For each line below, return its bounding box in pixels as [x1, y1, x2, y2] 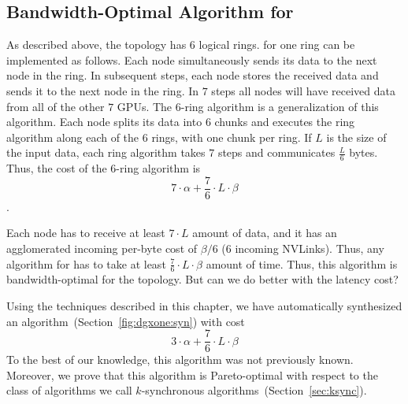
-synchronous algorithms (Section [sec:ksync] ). [141, 382, 367, 398]
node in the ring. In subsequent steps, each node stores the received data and [6, 67, 379, 83]
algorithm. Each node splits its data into [6, 113, 202, 130]
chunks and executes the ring [214, 113, 355, 130]
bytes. [349, 144, 378, 161]
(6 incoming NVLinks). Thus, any [221, 240, 384, 257]
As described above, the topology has [6, 36, 187, 53]
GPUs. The [117, 98, 172, 114]
